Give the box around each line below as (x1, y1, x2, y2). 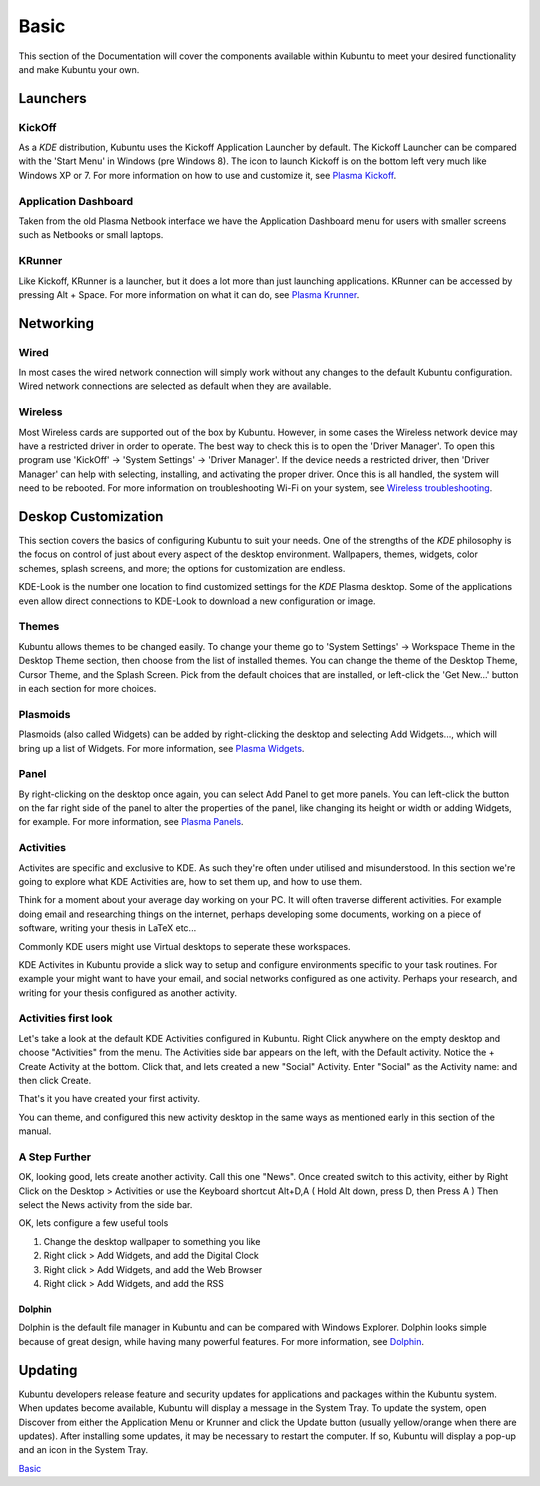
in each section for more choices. (18, 682, 157, 694)
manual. (18, 1125, 52, 1137)
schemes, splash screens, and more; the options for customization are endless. (18, 562, 346, 574)
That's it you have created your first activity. (18, 1093, 200, 1105)
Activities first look (18, 1011, 114, 1025)
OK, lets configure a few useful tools (18, 1217, 169, 1229)
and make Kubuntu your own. (18, 63, 140, 75)
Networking (18, 315, 95, 332)
